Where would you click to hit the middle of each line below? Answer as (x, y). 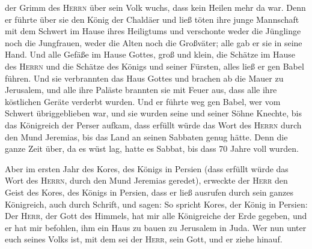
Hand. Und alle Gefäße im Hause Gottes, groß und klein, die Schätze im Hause (150, 54)
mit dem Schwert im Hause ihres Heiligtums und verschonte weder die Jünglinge (153, 31)
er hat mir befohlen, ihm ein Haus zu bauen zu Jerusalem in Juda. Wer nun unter (156, 227)
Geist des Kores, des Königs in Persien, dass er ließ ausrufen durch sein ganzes (149, 192)
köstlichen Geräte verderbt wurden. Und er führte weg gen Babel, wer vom (143, 101)
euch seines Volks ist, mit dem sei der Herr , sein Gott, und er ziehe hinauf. (144, 239)
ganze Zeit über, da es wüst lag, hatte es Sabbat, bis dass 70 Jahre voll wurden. (152, 148)
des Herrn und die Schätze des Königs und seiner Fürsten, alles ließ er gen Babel (154, 66)
